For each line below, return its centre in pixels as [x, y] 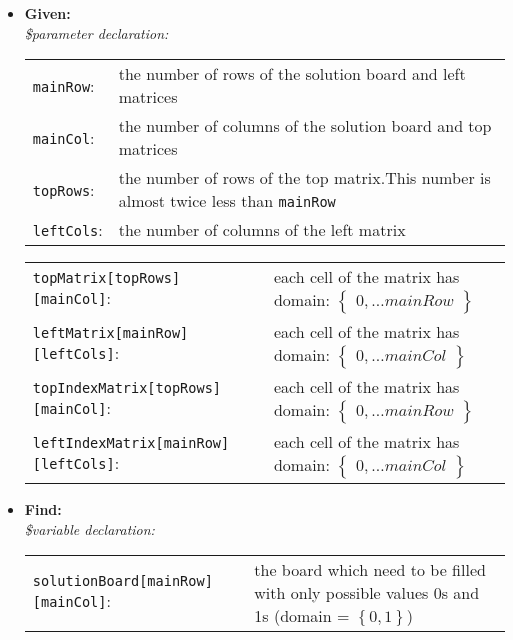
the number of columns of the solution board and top [305, 126]
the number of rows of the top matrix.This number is [304, 178]
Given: [47, 13]
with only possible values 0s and [367, 593]
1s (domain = [302, 616]
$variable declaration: [89, 528]
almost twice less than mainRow [227, 201]
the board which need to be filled [370, 570]
